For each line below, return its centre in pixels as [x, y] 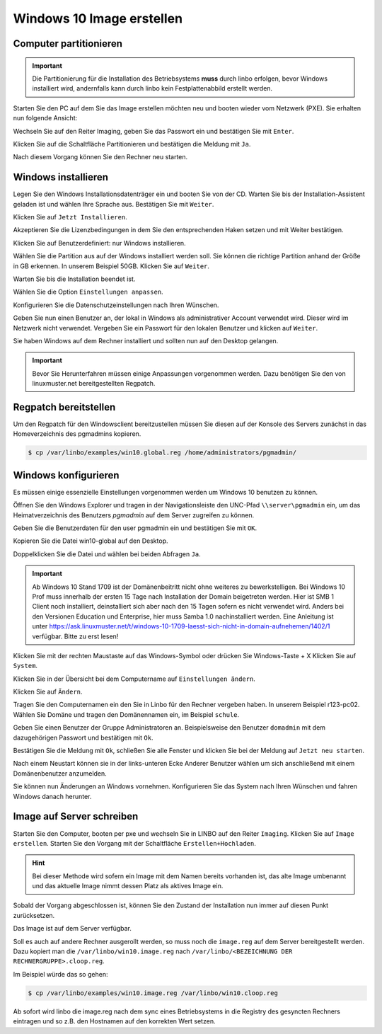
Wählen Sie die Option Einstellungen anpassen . [88, 292]
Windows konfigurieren [66, 475]
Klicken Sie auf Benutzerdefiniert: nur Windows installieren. [100, 243]
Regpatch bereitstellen [64, 407]
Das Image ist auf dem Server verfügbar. [73, 929]
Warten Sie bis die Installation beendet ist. [74, 279]
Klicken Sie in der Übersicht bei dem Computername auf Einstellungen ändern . [134, 679]
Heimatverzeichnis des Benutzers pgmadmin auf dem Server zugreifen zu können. [134, 515]
